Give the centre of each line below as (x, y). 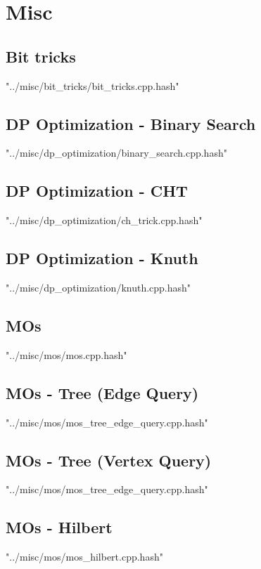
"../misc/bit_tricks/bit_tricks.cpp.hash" (93, 85)
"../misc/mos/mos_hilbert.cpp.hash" (84, 557)
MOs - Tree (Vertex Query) (109, 460)
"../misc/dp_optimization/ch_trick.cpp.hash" (104, 220)
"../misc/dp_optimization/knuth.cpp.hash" (98, 287)
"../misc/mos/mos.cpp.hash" (66, 354)
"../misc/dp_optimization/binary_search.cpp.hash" (116, 153)
